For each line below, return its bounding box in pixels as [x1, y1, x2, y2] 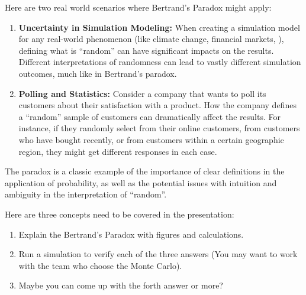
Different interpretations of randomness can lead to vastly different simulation [18, 56, 301, 68]
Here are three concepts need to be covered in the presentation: [5, 208, 234, 220]
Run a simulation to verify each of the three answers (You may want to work [18, 248, 298, 260]
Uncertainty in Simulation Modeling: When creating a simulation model [18, 21, 300, 33]
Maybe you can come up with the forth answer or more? [18, 279, 223, 291]
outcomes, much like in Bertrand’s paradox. [18, 67, 177, 79]
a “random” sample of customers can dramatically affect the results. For [18, 110, 281, 122]
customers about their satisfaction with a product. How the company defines [18, 99, 297, 111]
